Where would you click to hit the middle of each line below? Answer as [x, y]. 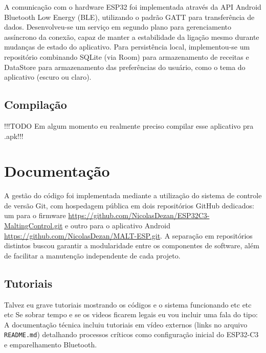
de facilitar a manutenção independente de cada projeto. [92, 255]
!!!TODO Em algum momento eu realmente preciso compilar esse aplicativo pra [129, 125]
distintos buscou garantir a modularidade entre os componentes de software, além [132, 245]
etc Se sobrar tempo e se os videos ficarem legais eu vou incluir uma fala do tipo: [131, 314]
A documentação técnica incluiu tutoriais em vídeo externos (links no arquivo [126, 324]
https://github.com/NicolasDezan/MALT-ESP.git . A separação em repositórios [128, 235]
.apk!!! [14, 136]
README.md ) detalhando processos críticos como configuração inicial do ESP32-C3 [131, 334]
